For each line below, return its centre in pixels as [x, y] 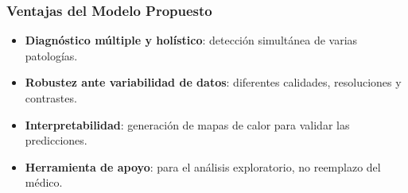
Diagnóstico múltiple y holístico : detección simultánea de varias [191, 40]
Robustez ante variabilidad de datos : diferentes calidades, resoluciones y [213, 82]
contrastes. [51, 98]
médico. [44, 182]
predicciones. [56, 140]
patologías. [51, 55]
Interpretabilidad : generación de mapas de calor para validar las [187, 124]
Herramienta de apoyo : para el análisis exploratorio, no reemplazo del [203, 166]
